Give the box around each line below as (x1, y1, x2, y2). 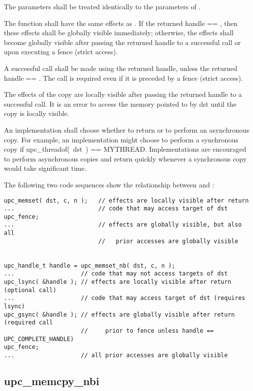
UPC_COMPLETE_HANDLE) (4, 335, 74, 343)
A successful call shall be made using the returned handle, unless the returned (4, 63, 237, 73)
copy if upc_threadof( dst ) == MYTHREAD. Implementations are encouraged (4, 144, 246, 154)
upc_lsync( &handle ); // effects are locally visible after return (4, 278, 232, 286)
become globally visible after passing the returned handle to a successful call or (4, 37, 241, 47)
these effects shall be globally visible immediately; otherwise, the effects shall (4, 27, 234, 38)
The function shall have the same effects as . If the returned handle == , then (4, 18, 238, 28)
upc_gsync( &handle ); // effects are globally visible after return (4, 311, 235, 318)
